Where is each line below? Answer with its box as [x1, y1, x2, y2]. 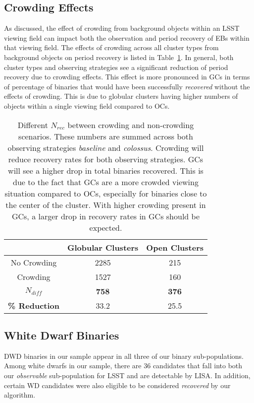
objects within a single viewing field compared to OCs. [4, 100, 170, 111]
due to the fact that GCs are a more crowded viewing [13, 176, 199, 188]
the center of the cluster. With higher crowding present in [5, 199, 206, 210]
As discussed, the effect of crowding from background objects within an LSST [4, 23, 240, 33]
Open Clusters [146, 241, 203, 253]
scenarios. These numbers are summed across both [18, 130, 193, 142]
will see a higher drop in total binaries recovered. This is [8, 164, 203, 176]
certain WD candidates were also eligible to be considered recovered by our [4, 380, 231, 390]
